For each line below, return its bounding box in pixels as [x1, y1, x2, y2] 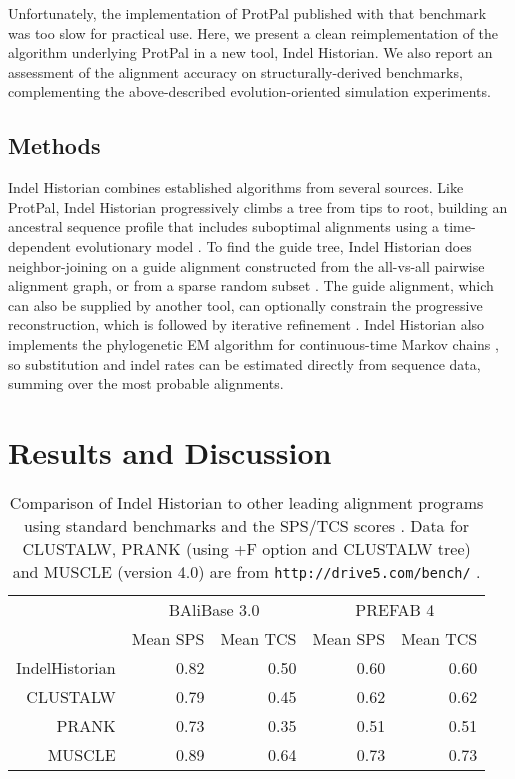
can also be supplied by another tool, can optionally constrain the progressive [8, 294, 483, 315]
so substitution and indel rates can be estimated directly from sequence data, [8, 353, 481, 374]
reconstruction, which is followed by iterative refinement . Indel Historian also [8, 314, 485, 335]
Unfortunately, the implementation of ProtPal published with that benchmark [8, 3, 487, 23]
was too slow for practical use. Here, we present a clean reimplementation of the [8, 22, 499, 43]
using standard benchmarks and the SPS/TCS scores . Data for [24, 513, 470, 537]
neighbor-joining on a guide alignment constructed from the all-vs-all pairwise [8, 255, 485, 276]
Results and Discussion [8, 431, 332, 472]
